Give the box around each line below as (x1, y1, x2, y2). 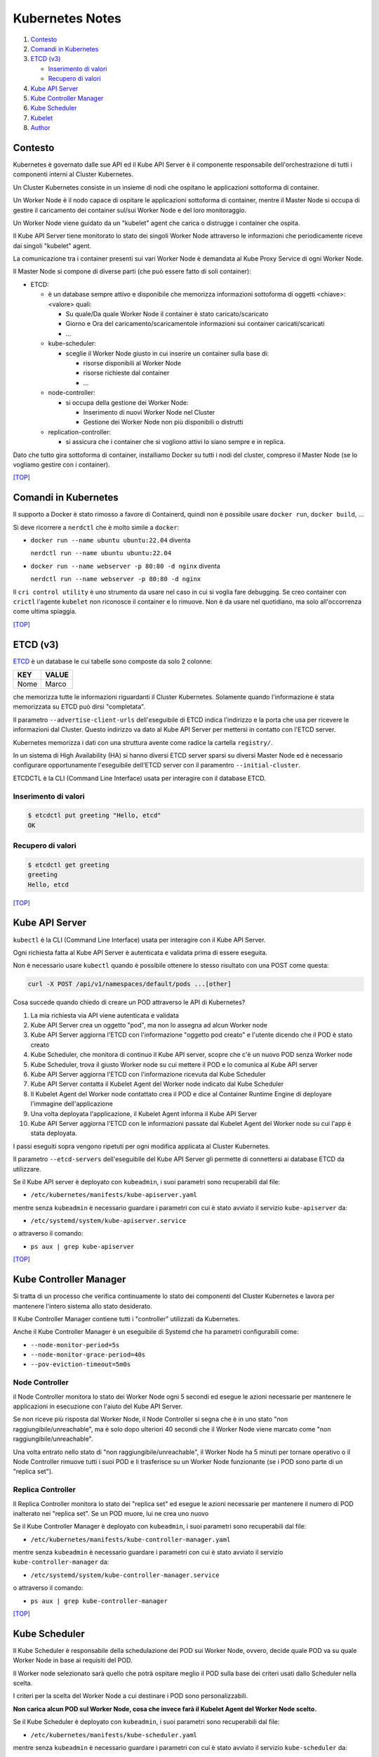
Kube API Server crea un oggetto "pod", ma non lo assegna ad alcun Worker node (30, 1021, 268, 1030)
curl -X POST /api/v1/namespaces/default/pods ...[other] (27, 980, 232, 988)
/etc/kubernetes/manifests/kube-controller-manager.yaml (30, 1536, 231, 1543)
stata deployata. (30, 1129, 77, 1138)
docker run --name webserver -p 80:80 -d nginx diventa (30, 562, 220, 570)
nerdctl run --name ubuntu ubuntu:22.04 (30, 549, 172, 557)
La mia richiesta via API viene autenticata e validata (30, 1011, 179, 1019)
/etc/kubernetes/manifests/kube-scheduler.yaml (30, 1731, 198, 1739)
